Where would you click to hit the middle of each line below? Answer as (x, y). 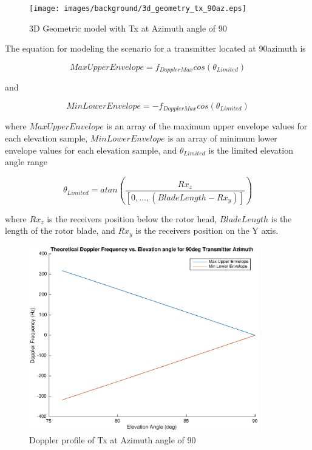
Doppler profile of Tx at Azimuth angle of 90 (113, 439)
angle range (26, 162)
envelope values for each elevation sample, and (91, 150)
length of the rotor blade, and (60, 230)
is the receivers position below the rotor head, (132, 218)
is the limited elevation (251, 150)
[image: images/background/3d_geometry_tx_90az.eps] (138, 9)
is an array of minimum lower (222, 138)
